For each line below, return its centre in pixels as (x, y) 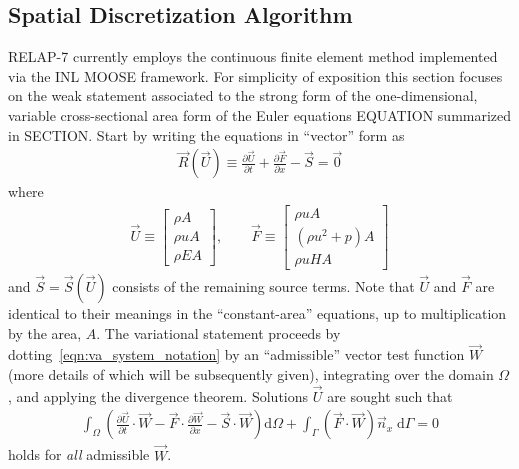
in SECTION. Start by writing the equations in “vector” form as (206, 134)
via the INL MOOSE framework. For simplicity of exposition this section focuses (255, 75)
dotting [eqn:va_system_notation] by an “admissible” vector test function (236, 354)
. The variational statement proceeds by (218, 332)
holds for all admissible (79, 454)
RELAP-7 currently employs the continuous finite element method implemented (253, 56)
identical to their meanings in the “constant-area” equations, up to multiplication (257, 312)
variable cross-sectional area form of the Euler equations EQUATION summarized (260, 114)
